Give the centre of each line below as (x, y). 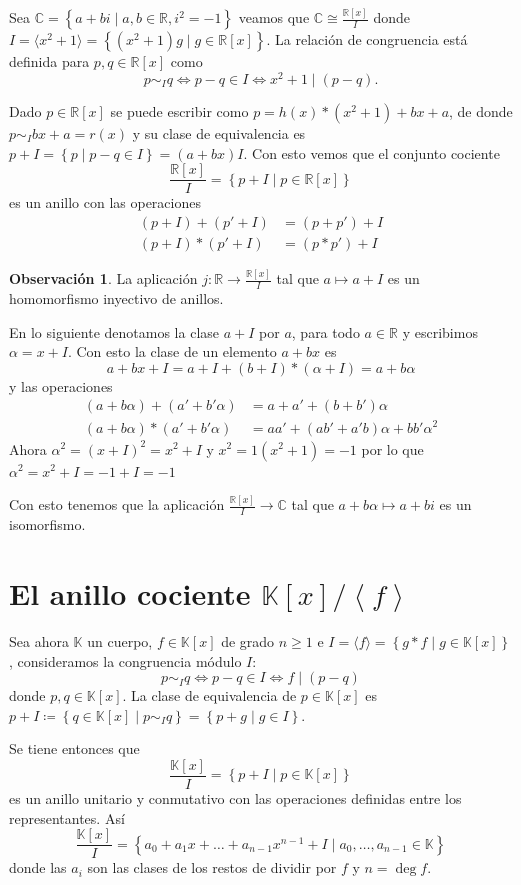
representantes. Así (67, 817)
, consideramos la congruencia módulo (125, 660)
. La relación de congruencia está (367, 39)
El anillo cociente (130, 593)
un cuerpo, (120, 641)
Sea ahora (39, 641)
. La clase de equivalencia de (209, 695)
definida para (49, 61)
